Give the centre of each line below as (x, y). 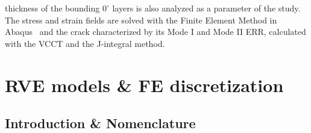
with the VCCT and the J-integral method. (85, 43)
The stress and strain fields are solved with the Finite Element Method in (141, 20)
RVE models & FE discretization (144, 85)
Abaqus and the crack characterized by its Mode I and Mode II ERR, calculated (155, 32)
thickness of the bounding (52, 8)
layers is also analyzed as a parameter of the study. (206, 8)
